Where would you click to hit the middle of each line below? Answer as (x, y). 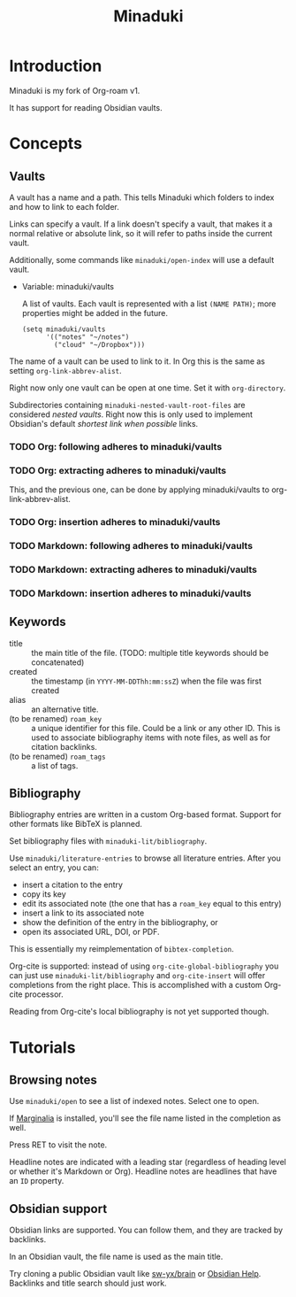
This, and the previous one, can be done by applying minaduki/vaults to (139, 490)
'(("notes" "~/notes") (87, 337)
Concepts (46, 144)
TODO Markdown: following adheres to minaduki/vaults (131, 546)
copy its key (44, 894)
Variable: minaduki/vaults (68, 286)
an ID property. (37, 1181)
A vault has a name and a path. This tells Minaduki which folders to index (142, 197)
